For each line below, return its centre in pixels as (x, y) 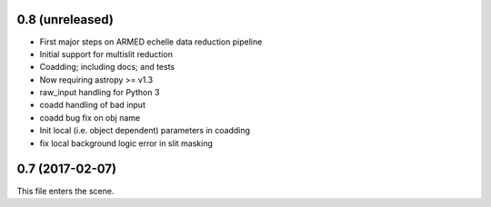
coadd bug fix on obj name (90, 117)
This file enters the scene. (65, 191)
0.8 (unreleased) (65, 20)
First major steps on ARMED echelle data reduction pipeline (151, 42)
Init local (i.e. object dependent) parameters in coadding (145, 131)
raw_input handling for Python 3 (100, 93)
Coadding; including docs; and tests (107, 67)
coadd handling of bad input (92, 105)
